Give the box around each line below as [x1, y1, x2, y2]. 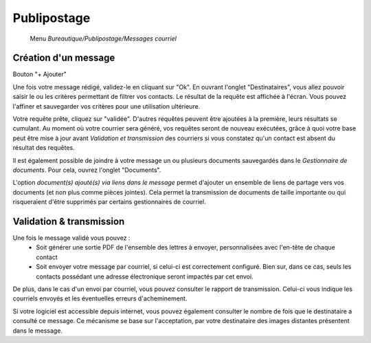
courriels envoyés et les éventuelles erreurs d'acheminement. [12, 294, 188, 302]
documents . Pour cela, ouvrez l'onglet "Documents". [12, 166, 161, 174]
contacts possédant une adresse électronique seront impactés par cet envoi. [36, 272, 254, 280]
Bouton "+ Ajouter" [12, 70, 67, 78]
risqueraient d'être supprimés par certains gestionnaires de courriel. [12, 198, 206, 206]
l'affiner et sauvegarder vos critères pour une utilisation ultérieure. [12, 102, 201, 110]
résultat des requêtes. [12, 144, 75, 152]
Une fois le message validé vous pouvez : [12, 234, 131, 242]
